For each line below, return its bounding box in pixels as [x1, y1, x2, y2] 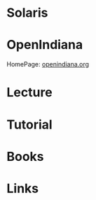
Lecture [6, 85, 53, 101]
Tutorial [6, 117, 53, 132]
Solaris [6, 5, 48, 21]
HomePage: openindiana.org [6, 60, 89, 69]
